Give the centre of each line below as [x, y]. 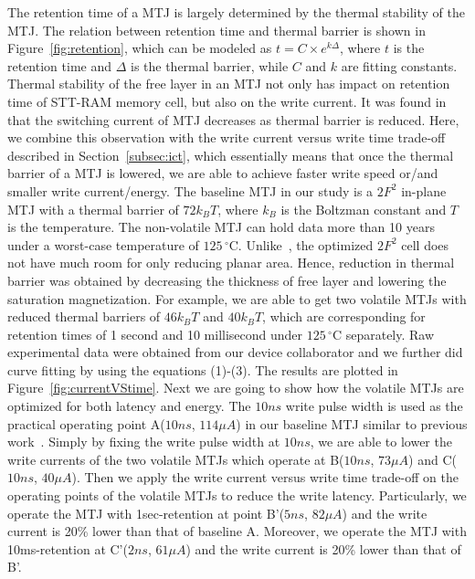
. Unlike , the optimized [306, 244]
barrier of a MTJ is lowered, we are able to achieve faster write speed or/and [223, 173]
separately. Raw [390, 334]
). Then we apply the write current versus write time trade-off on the [265, 477]
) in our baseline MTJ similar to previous [352, 423]
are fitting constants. [399, 65]
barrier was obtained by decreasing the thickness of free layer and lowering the [227, 280]
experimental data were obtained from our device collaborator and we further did [235, 352]
